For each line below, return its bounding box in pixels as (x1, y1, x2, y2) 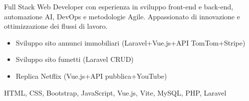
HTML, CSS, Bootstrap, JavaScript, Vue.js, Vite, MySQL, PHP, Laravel (4, 87, 227, 98)
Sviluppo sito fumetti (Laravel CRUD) (15, 54, 134, 64)
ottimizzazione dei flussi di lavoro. (4, 21, 108, 31)
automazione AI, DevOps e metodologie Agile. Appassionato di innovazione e (4, 11, 240, 21)
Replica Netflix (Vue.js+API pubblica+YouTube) (15, 70, 167, 81)
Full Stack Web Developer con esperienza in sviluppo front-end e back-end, (4, 1, 234, 11)
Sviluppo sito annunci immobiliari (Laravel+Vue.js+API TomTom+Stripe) (15, 37, 246, 48)
